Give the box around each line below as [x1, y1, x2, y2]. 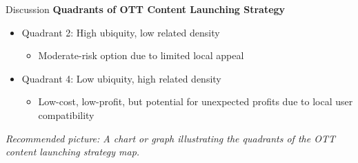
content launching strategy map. [6, 144, 140, 159]
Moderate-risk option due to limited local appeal [38, 48, 244, 63]
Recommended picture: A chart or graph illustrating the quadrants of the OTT [6, 131, 335, 145]
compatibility [38, 107, 95, 122]
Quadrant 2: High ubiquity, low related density [21, 25, 220, 39]
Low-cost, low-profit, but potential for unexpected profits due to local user [38, 94, 353, 109]
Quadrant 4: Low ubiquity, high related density [21, 71, 221, 85]
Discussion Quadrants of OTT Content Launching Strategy [6, 2, 286, 16]
